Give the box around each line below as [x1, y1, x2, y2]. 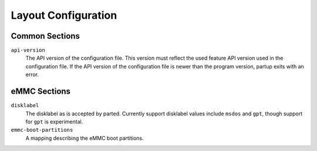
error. [25, 71, 39, 78]
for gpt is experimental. [25, 118, 83, 125]
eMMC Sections [11, 87, 70, 97]
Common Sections [11, 31, 80, 41]
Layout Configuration [11, 9, 117, 22]
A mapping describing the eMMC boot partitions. [25, 135, 144, 142]
